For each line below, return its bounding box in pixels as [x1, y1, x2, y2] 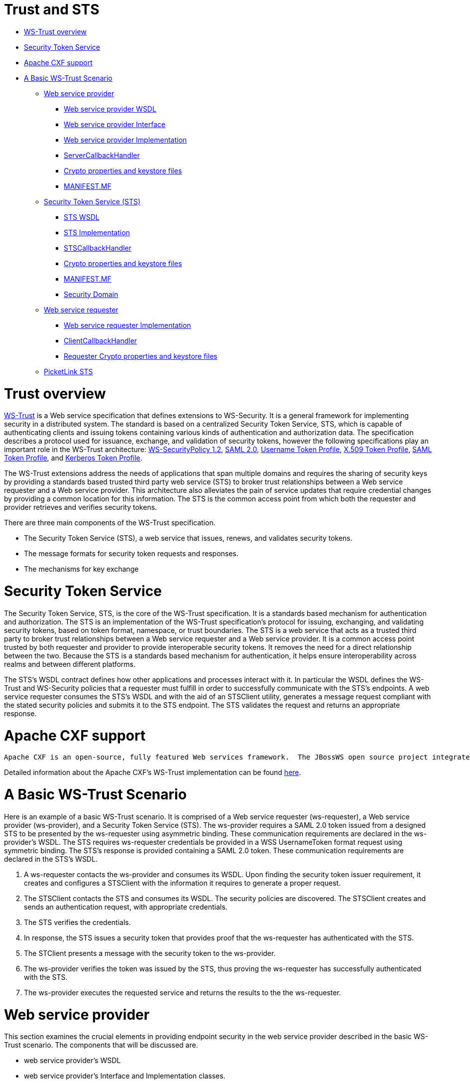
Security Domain [64, 290, 118, 299]
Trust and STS [4, 1, 100, 18]
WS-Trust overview [24, 27, 87, 36]
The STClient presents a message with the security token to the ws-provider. [24, 948, 276, 957]
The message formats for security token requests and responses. [24, 549, 238, 558]
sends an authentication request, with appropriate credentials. [24, 902, 228, 911]
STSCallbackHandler [64, 243, 131, 252]
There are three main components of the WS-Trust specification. [4, 518, 216, 527]
